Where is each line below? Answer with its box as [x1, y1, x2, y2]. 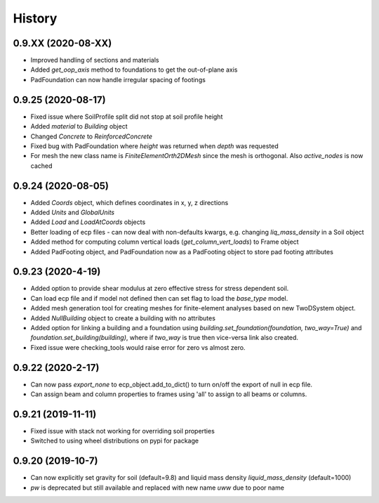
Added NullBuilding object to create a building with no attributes [30, 313, 215, 322]
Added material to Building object [30, 122, 128, 131]
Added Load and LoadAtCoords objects [30, 218, 146, 226]
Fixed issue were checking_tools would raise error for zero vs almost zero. [30, 343, 246, 351]
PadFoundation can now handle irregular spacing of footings [30, 75, 206, 84]
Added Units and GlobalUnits [30, 208, 115, 216]
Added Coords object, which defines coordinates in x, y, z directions [30, 198, 229, 207]
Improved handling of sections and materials [30, 56, 159, 65]
